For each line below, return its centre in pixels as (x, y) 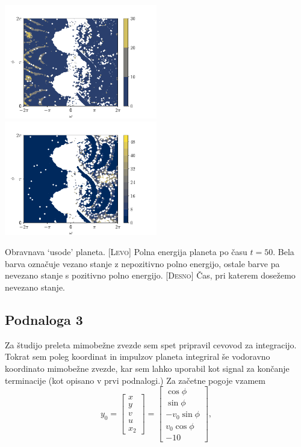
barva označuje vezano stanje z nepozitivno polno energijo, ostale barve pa (142, 263)
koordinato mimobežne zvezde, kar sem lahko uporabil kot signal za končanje (147, 368)
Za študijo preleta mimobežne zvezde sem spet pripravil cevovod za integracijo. (151, 344)
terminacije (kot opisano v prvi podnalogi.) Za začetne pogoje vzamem (135, 380)
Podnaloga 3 (44, 319)
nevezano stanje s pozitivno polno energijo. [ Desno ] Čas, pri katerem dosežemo (150, 275)
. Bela (284, 252)
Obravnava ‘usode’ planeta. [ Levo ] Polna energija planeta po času (126, 252)
